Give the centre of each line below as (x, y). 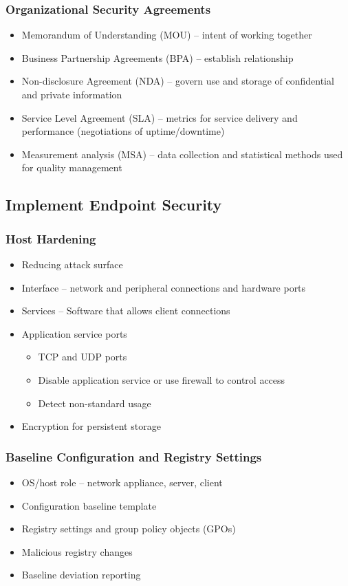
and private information (72, 94)
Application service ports (74, 333)
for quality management (72, 167)
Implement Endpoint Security (114, 205)
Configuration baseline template (89, 505)
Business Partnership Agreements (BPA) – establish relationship (157, 57)
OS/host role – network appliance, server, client (122, 482)
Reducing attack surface (72, 264)
